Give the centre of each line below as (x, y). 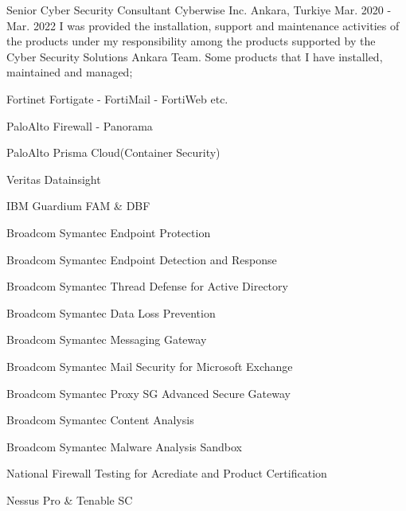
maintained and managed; (70, 72)
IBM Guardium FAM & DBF (78, 206)
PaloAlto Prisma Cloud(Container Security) (113, 152)
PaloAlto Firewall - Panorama (80, 125)
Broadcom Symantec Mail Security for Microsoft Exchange (150, 366)
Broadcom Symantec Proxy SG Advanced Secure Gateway (148, 393)
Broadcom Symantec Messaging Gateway (107, 339)
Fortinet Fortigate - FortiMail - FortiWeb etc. (117, 98)
